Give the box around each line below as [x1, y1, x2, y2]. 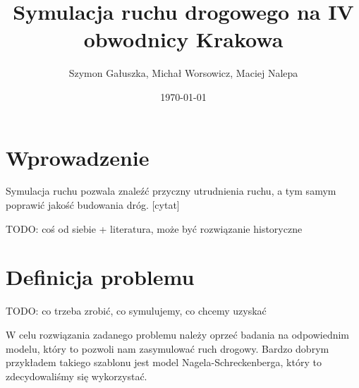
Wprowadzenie [6, 143, 150, 171]
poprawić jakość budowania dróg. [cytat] [6, 198, 180, 212]
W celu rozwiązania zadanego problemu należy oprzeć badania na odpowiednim [6, 327, 350, 341]
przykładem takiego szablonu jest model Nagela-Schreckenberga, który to [6, 355, 322, 370]
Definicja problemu [6, 262, 195, 291]
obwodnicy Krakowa [83, 25, 284, 54]
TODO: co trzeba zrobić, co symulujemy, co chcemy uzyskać [6, 303, 267, 318]
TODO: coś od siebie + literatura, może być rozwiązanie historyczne [6, 221, 303, 236]
